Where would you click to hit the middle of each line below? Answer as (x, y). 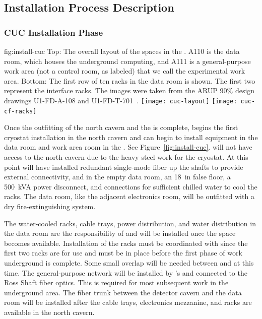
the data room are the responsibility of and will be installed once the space (120, 233)
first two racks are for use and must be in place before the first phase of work (123, 253)
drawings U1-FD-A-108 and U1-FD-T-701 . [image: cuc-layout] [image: (121, 100)
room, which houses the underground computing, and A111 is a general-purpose (127, 61)
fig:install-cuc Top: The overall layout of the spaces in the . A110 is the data (122, 51)
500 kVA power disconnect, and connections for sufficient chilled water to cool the (131, 186)
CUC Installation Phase (54, 32)
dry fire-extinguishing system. (50, 206)
